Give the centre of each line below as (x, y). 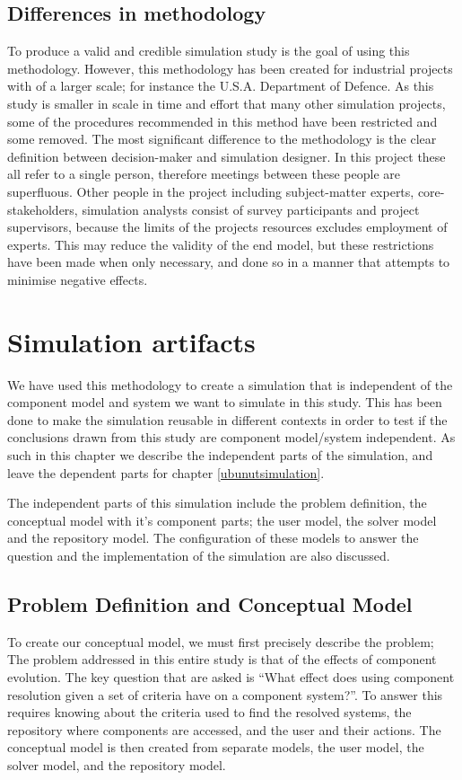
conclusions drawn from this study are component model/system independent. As (231, 437)
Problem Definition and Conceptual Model (210, 603)
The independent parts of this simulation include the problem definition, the (217, 503)
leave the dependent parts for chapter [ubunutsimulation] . (166, 472)
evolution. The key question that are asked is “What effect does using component (231, 676)
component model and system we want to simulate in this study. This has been (225, 402)
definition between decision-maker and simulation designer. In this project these (227, 156)
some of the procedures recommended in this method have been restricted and (222, 121)
